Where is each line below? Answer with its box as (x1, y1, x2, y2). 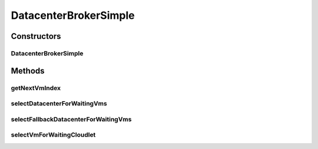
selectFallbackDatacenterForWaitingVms (11, 115, 132, 123)
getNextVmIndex (11, 84, 61, 92)
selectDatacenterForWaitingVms (11, 100, 107, 108)
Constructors (11, 31, 61, 41)
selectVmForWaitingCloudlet (11, 131, 96, 139)
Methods (11, 65, 45, 76)
